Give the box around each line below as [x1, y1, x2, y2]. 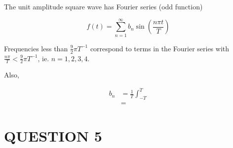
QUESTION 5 [4, 125, 102, 146]
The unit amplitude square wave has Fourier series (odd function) [4, 1, 203, 11]
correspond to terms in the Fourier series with [90, 43, 230, 53]
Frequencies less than [4, 43, 68, 53]
